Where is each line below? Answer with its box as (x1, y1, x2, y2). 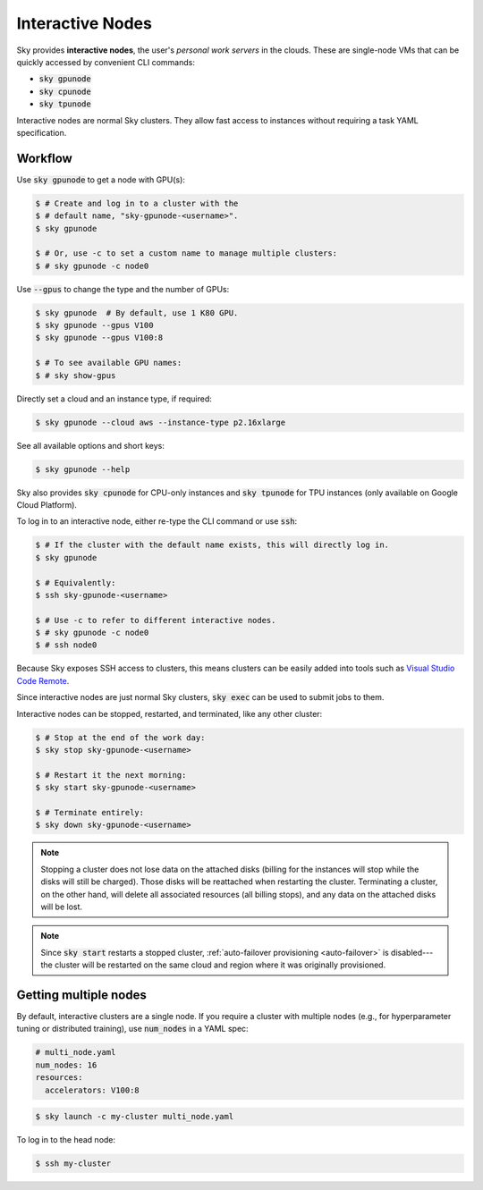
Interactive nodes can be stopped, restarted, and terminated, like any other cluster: (16, 708, 323, 719)
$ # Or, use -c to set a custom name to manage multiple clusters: (35, 249, 338, 258)
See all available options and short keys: (16, 440, 165, 451)
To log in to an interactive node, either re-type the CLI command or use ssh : (16, 516, 298, 527)
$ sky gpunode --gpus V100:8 (35, 333, 164, 343)
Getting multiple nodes (16, 987, 147, 1002)
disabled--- (390, 947, 434, 958)
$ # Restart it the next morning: (35, 770, 187, 780)
